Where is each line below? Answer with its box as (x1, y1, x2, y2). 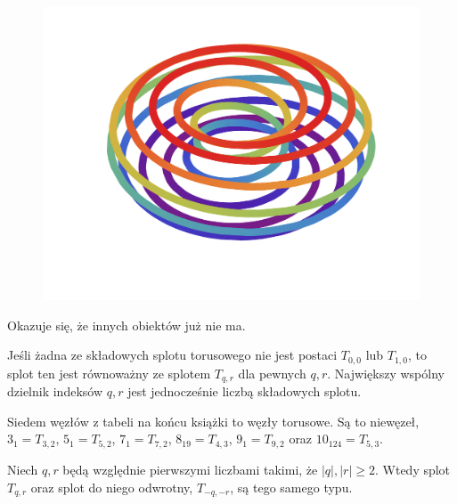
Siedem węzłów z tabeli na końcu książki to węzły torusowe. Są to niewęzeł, (7, 411, 420, 430)
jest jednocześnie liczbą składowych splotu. (127, 382, 362, 401)
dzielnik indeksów (7, 382, 103, 401)
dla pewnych (238, 363, 306, 382)
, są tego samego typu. (230, 477, 353, 496)
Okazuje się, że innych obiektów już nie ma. (7, 315, 246, 334)
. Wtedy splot (374, 459, 451, 478)
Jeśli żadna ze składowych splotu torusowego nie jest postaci (7, 345, 338, 364)
